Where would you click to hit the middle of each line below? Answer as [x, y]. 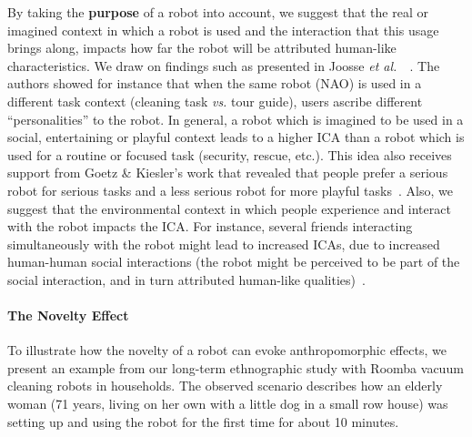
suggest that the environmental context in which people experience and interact [229, 208]
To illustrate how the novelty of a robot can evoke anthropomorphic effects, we [227, 350]
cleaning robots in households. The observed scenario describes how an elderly [225, 386]
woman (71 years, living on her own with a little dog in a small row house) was [228, 404]
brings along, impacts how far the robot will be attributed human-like [202, 48]
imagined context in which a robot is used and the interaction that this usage [223, 30]
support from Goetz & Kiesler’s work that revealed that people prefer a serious [228, 173]
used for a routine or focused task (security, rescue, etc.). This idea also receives [230, 154]
